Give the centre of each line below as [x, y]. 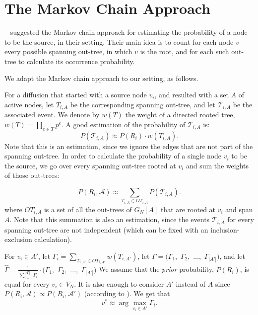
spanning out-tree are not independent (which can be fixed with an [106, 229]
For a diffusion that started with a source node [76, 95]
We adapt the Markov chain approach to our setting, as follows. [101, 78]
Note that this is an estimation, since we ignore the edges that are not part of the [129, 146]
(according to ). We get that [127, 293]
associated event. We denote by [52, 115]
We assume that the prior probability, [156, 269]
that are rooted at [188, 209]
